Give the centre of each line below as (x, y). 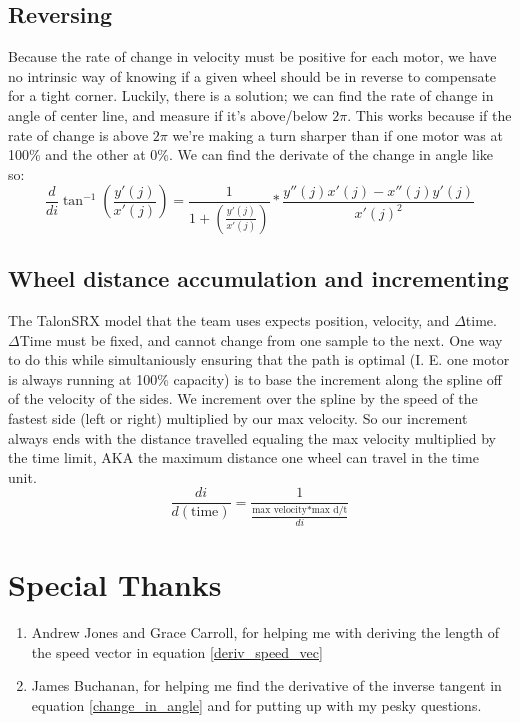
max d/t (329, 510)
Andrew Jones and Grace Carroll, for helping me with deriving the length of (265, 632)
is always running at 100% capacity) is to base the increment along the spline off (255, 378)
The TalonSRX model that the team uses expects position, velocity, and (229, 320)
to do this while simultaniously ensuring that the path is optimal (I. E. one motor (259, 359)
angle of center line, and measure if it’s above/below (168, 114)
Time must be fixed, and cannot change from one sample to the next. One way (261, 339)
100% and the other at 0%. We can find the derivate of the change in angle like (251, 154)
